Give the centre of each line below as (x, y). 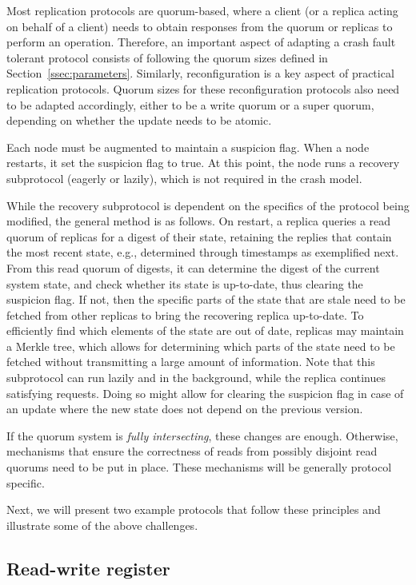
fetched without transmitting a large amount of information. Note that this (191, 362)
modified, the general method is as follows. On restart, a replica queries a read (199, 221)
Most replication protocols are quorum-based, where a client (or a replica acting (202, 10)
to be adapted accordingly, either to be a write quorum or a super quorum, (190, 104)
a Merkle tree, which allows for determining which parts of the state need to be (201, 346)
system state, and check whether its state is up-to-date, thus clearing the (185, 283)
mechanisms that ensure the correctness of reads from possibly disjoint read (192, 451)
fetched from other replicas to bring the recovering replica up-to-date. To (185, 314)
